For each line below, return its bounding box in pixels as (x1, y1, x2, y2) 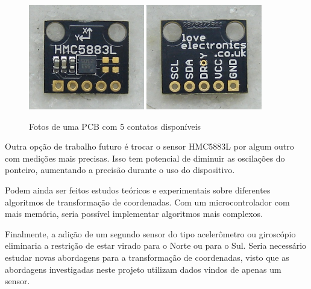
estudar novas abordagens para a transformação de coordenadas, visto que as (5, 251, 289, 263)
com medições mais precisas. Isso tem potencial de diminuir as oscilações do (5, 151, 285, 164)
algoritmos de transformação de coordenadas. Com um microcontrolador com (5, 195, 290, 208)
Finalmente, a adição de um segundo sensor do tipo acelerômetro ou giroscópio (5, 227, 296, 240)
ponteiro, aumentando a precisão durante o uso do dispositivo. (5, 163, 235, 176)
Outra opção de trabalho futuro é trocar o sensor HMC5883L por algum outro (5, 140, 294, 153)
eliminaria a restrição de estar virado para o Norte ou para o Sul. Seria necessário (5, 239, 307, 252)
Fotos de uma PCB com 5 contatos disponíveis (29, 120, 201, 132)
